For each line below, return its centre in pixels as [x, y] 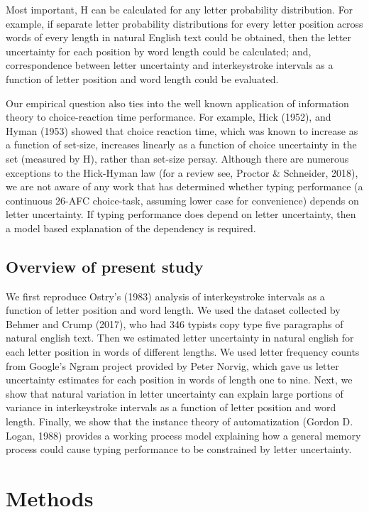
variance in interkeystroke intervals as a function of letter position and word [171, 407]
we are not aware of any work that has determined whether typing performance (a [184, 186]
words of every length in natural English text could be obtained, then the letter [179, 37]
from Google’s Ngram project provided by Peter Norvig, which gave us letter [172, 365]
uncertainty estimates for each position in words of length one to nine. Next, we [179, 380]
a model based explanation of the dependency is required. [131, 228]
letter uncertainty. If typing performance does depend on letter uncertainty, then [181, 214]
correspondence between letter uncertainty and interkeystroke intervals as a [170, 65]
